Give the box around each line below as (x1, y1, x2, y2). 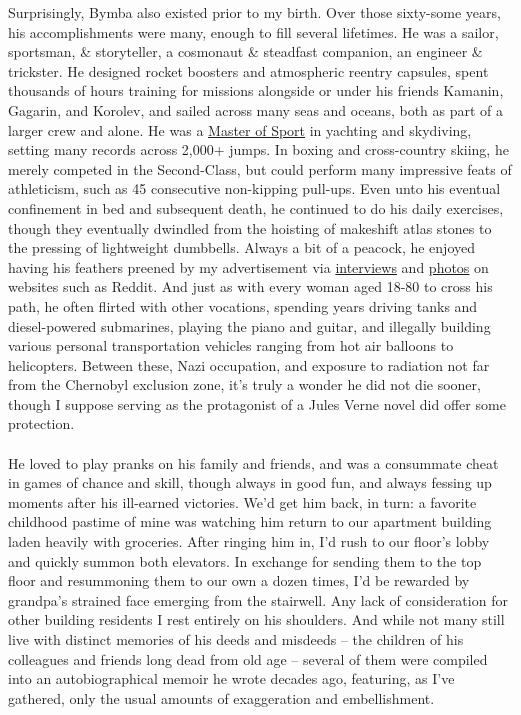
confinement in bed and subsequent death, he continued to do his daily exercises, (8, 197, 504, 218)
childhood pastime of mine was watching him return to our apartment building (8, 511, 492, 532)
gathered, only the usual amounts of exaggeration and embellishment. (8, 687, 435, 708)
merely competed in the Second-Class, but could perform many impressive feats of (8, 158, 512, 179)
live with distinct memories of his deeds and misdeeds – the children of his (8, 629, 464, 649)
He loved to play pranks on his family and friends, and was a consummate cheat (8, 452, 499, 473)
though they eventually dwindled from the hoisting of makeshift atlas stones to (8, 217, 492, 238)
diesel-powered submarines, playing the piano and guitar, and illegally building (8, 315, 491, 336)
